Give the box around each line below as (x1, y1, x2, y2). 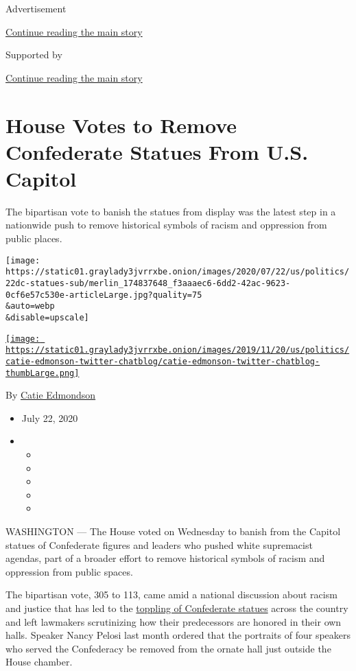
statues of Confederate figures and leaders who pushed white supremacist (5, 537, 313, 552)
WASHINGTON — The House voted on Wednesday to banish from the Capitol (5, 523, 341, 538)
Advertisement (5, 1, 67, 15)
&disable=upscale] (5, 312, 89, 322)
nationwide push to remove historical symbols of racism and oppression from (5, 217, 327, 232)
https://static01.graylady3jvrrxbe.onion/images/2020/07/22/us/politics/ (5, 267, 350, 277)
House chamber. (5, 655, 73, 669)
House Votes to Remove (5, 110, 237, 139)
